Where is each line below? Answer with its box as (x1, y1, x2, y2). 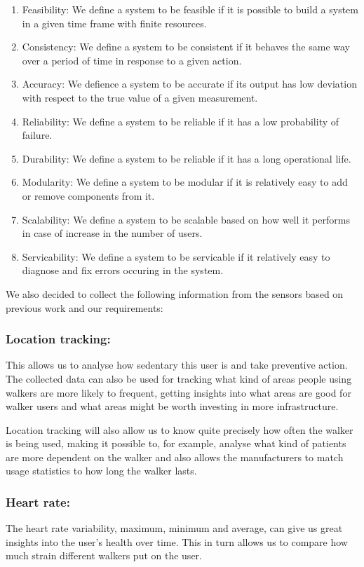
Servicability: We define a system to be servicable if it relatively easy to (22, 249, 330, 264)
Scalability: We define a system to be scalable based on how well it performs (22, 212, 350, 226)
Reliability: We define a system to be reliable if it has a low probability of (22, 114, 339, 128)
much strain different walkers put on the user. (6, 548, 202, 563)
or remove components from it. (22, 188, 155, 203)
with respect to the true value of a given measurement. (22, 90, 258, 104)
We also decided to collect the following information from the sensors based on (6, 286, 344, 301)
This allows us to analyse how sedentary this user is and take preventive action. (6, 357, 348, 372)
